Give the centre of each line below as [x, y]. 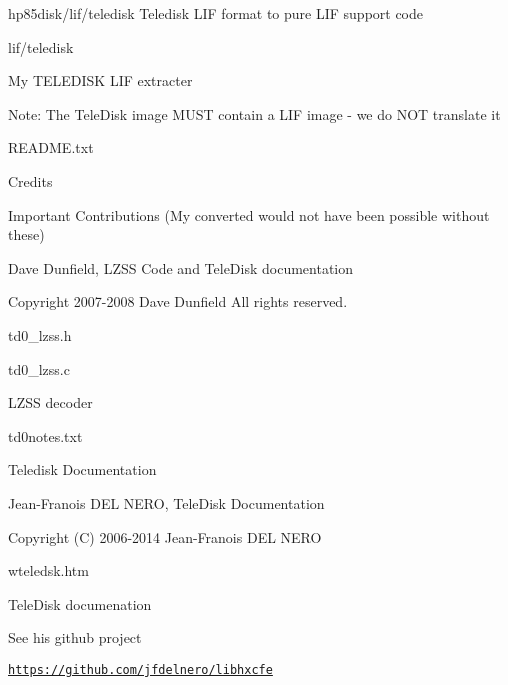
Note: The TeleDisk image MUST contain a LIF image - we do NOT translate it [254, 113]
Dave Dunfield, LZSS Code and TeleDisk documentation [181, 267]
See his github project [75, 637]
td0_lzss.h [40, 334]
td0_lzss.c [39, 368]
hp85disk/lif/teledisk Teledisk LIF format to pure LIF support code [216, 13]
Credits [30, 180]
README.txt [51, 147]
